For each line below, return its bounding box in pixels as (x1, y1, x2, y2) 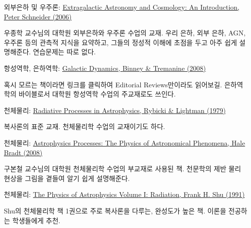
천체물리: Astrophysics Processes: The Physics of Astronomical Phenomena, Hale (4, 137, 245, 147)
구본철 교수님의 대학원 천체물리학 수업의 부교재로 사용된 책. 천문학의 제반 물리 (4, 163, 241, 174)
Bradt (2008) (4, 147, 43, 157)
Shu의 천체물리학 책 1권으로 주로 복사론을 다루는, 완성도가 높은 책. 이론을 (4, 205, 226, 215)
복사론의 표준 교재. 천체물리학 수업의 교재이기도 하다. (4, 121, 165, 131)
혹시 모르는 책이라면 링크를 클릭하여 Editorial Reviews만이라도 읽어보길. (4, 79, 222, 89)
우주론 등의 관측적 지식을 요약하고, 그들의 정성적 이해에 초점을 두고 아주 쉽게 (4, 37, 237, 47)
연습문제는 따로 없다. (33, 47, 96, 57)
